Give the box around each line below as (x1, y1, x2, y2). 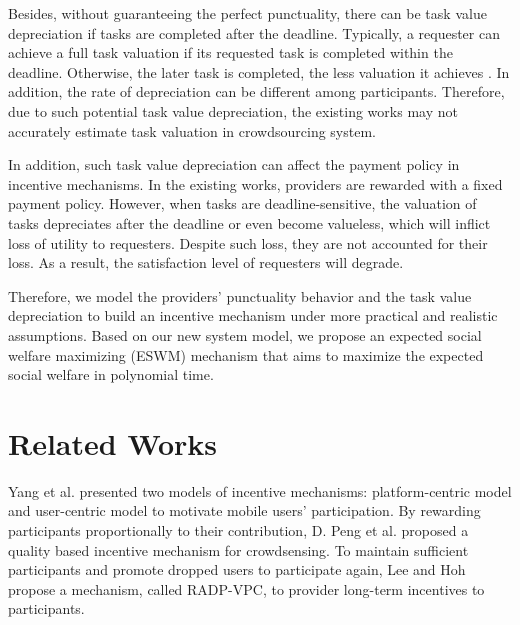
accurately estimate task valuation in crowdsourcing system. (8, 120, 376, 141)
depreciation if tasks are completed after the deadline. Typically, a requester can (8, 22, 500, 43)
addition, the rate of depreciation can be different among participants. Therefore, (8, 81, 505, 102)
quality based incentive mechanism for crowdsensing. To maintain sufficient (8, 539, 469, 560)
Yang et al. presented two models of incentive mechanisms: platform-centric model (8, 480, 512, 501)
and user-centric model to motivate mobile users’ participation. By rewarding (8, 500, 481, 521)
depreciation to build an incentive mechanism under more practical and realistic (8, 305, 498, 326)
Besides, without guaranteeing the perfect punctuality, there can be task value (8, 3, 487, 23)
